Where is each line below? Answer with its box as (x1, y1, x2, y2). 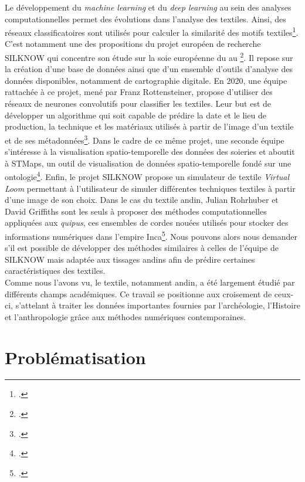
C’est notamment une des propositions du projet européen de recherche (5, 38, 261, 50)
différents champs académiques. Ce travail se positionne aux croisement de (5, 287, 272, 300)
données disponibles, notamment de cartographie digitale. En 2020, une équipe (5, 74, 287, 86)
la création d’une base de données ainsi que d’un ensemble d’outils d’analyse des (5, 63, 293, 75)
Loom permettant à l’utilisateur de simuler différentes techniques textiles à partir (5, 182, 296, 194)
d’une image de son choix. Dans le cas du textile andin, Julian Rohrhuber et (5, 194, 279, 206)
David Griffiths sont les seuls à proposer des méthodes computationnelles (5, 205, 267, 217)
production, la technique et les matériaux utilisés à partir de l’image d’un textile (5, 120, 294, 133)
